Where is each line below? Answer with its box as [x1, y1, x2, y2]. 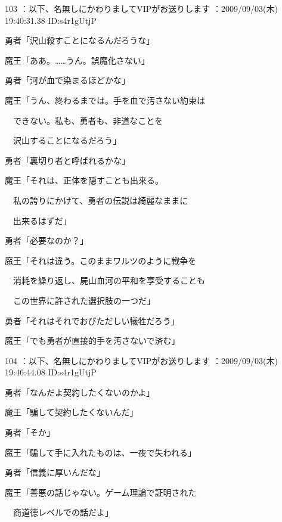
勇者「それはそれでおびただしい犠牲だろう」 [5, 314, 179, 327]
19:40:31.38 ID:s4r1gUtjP [5, 14, 97, 26]
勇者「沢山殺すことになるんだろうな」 [5, 34, 155, 46]
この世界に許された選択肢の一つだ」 [13, 294, 155, 306]
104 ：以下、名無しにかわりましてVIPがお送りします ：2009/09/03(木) [5, 354, 278, 366]
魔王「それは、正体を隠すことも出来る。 [5, 174, 163, 187]
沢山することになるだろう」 [13, 134, 122, 147]
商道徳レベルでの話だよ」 [13, 506, 113, 518]
